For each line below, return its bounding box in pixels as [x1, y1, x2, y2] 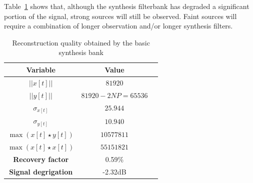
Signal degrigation [9, 166, 73, 176]
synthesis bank [58, 47, 103, 57]
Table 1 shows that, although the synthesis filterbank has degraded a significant [4, 1, 249, 11]
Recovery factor [13, 153, 69, 164]
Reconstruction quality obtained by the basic [12, 37, 150, 47]
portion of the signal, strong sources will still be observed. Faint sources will [4, 10, 237, 21]
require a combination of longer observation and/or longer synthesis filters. [4, 20, 233, 31]
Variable [26, 64, 55, 74]
